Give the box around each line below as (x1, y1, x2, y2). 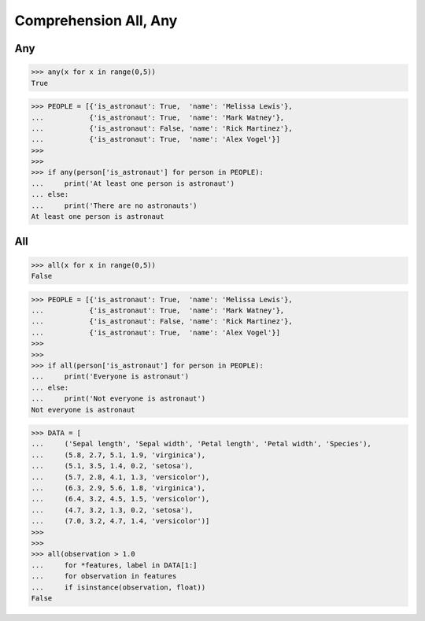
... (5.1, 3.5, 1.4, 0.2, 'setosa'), (31, 461, 194, 471)
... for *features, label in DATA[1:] (31, 560, 198, 570)
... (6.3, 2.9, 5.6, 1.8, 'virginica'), (31, 484, 206, 493)
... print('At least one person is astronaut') (31, 179, 235, 188)
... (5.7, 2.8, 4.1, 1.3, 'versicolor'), (31, 472, 210, 482)
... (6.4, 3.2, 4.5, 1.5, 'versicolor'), (31, 494, 210, 504)
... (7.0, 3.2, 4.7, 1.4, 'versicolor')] (31, 516, 210, 526)
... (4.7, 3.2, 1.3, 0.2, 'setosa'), (31, 505, 194, 515)
